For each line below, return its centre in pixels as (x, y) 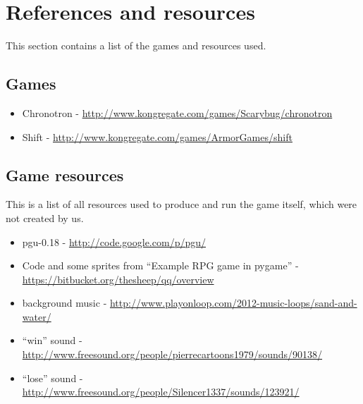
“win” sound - (52, 340)
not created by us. (45, 218)
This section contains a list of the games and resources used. (136, 45)
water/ (37, 316)
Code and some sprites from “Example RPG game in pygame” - (160, 265)
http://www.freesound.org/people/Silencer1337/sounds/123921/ (161, 392)
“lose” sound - (53, 378)
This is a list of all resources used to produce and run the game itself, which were (181, 204)
